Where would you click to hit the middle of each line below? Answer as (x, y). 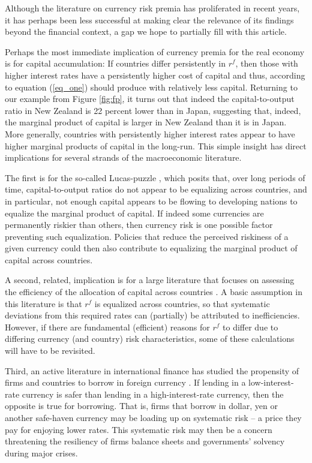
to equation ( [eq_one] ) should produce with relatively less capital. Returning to (151, 87)
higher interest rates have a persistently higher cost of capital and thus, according (155, 75)
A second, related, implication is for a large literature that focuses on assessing (150, 280)
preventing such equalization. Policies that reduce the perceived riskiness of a (147, 236)
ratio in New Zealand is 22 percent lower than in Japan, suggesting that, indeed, (153, 110)
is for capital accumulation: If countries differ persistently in (115, 63)
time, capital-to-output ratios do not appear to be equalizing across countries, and (156, 189)
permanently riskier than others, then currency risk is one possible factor (139, 225)
